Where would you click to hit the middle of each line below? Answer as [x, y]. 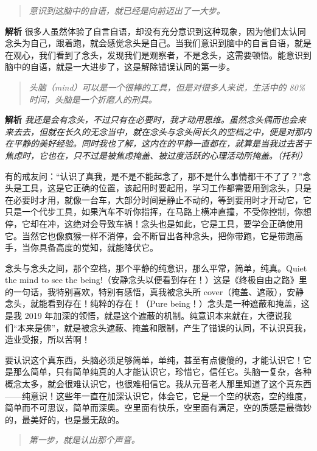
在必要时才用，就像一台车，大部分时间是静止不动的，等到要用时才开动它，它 [158, 199]
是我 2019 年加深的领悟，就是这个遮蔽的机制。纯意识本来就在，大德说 [144, 316]
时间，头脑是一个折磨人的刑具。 [93, 99]
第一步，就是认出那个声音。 [84, 440]
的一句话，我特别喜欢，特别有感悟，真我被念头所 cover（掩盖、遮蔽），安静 [155, 291]
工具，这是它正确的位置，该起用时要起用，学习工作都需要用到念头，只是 [166, 188]
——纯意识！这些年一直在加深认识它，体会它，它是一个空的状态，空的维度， [158, 395]
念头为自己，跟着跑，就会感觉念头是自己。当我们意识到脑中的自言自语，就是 [158, 43]
